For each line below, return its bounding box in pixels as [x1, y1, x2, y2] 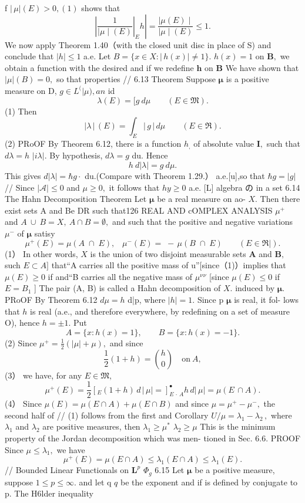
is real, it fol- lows [234, 293, 299, 306]
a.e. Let [83, 50, 111, 62]
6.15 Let [155, 464, 185, 476]
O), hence [5, 316, 40, 329]
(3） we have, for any [5, 369, 82, 381]
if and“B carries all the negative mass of [48, 270, 193, 282]
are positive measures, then [42, 420, 140, 433]
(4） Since [5, 397, 42, 410]
